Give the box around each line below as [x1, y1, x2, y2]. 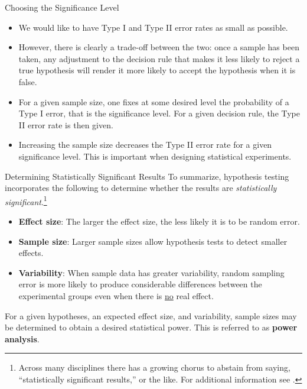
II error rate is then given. [18, 118, 113, 131]
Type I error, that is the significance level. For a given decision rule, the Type [18, 107, 301, 119]
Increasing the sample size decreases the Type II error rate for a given [18, 138, 272, 151]
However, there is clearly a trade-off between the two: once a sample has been [18, 41, 299, 53]
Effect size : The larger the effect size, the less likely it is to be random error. [18, 215, 300, 227]
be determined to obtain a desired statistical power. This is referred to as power [5, 321, 298, 333]
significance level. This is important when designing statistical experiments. [18, 150, 292, 162]
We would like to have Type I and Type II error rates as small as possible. [18, 21, 288, 33]
